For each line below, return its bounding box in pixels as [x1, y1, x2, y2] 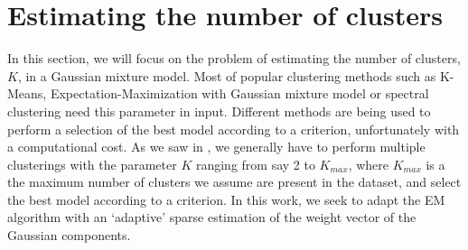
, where [348, 154, 389, 173]
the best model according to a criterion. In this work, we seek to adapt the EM [7, 190, 445, 208]
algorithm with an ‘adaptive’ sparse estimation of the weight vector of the [7, 208, 417, 227]
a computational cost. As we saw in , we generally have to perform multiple [7, 137, 426, 156]
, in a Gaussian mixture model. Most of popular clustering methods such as [17, 66, 436, 85]
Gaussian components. [7, 226, 131, 245]
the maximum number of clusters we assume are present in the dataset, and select [7, 172, 462, 191]
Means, [7, 84, 47, 103]
